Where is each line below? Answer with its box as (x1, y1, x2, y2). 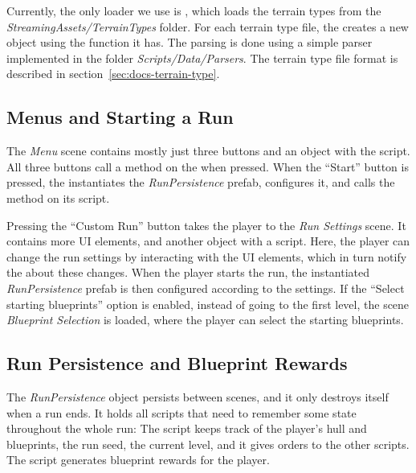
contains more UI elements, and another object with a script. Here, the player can (6, 232, 410, 249)
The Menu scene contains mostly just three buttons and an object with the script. (6, 142, 410, 159)
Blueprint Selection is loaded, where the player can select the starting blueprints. (6, 311, 404, 328)
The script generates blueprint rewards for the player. (6, 451, 270, 468)
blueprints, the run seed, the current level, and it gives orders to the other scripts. (6, 435, 410, 452)
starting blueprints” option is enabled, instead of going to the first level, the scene (6, 295, 410, 312)
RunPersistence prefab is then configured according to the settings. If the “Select (6, 279, 405, 296)
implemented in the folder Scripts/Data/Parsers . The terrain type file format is (6, 49, 398, 66)
